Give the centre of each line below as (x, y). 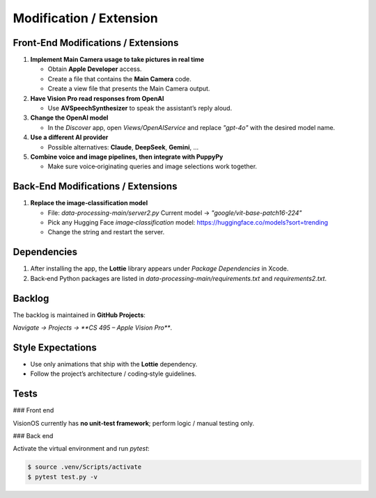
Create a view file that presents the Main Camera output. (129, 89)
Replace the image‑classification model (89, 203)
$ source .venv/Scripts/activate (85, 467)
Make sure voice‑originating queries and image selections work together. (152, 166)
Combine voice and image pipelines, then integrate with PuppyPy (127, 156)
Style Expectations (55, 347)
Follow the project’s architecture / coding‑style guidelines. (113, 374)
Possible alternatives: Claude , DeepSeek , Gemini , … (123, 147)
